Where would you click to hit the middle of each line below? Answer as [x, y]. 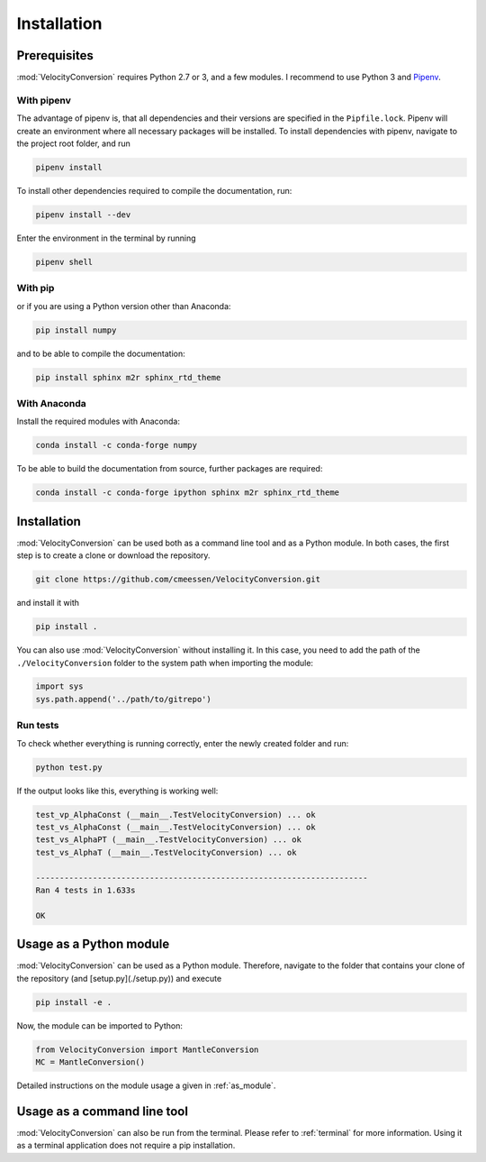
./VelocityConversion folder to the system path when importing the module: [165, 663]
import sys [59, 686]
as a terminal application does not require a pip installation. [126, 1146]
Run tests [38, 726]
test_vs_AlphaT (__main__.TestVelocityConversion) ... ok [166, 852]
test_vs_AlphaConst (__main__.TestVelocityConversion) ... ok [175, 827]
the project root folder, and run [73, 143]
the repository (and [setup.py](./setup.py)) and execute [119, 978]
